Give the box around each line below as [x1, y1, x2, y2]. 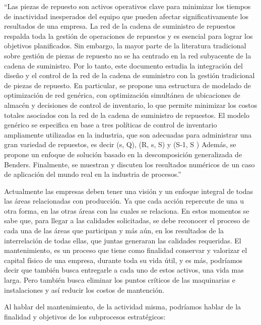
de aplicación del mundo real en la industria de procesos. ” [4, 169, 181, 179]
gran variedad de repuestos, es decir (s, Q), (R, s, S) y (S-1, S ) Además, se [4, 139, 236, 150]
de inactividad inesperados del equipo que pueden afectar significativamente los [4, 11, 248, 21]
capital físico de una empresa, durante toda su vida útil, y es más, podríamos [4, 254, 243, 265]
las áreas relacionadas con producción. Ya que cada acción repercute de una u [4, 196, 244, 206]
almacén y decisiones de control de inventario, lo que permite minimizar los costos [4, 99, 257, 110]
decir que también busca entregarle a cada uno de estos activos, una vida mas [4, 265, 244, 275]
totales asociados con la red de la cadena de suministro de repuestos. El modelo [4, 109, 249, 120]
